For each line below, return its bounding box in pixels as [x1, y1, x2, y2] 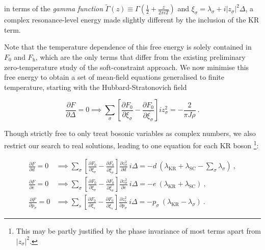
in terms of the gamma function [4, 3, 103, 14]
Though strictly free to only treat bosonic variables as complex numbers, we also [4, 128, 256, 139]
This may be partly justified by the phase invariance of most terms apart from [16, 225, 261, 236]
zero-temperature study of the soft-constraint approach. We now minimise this [4, 61, 249, 72]
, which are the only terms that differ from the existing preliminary [35, 52, 246, 62]
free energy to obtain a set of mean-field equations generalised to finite [4, 72, 224, 82]
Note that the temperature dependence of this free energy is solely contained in [4, 41, 252, 52]
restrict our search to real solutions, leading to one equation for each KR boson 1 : [4, 138, 259, 150]
